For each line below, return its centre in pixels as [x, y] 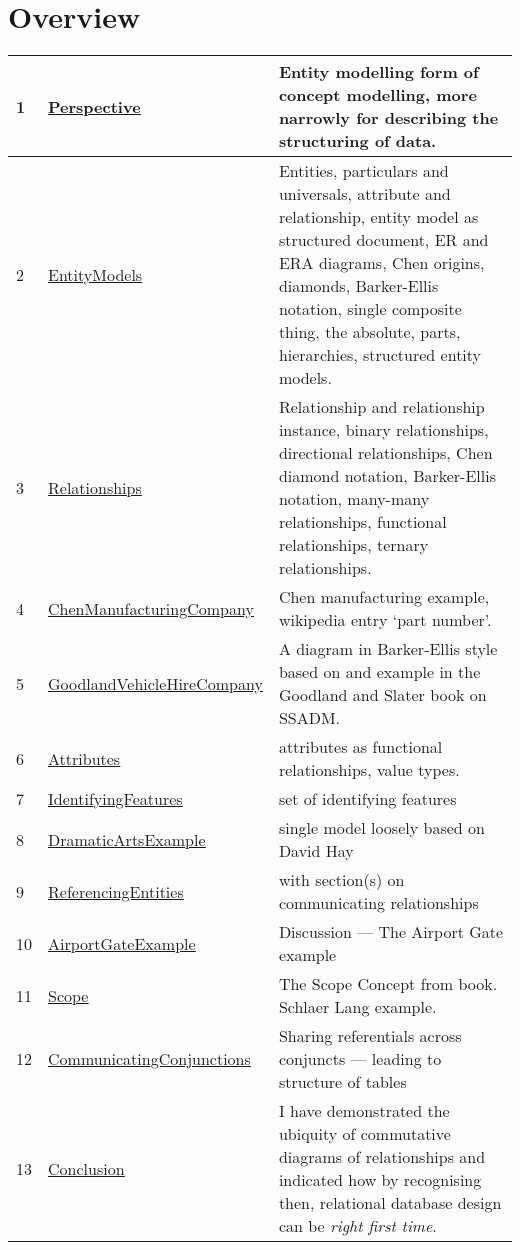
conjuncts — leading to [360, 1059]
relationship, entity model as [378, 217]
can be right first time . [357, 1226]
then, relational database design [390, 1203]
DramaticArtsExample [127, 839]
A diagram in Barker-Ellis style [388, 649]
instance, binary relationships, [383, 430]
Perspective [94, 106]
